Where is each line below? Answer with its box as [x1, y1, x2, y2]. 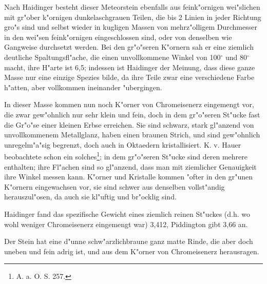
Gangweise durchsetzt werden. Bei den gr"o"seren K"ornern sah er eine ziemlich [4, 42, 254, 52]
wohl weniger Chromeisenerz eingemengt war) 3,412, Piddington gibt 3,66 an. [4, 218, 248, 229]
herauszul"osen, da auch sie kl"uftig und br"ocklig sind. [4, 191, 177, 202]
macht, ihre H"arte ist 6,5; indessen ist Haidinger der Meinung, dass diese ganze [4, 62, 255, 72]
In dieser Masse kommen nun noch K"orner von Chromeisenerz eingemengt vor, [4, 99, 254, 110]
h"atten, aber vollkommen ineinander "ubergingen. [4, 82, 162, 92]
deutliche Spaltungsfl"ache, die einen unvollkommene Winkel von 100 [4, 51, 221, 62]
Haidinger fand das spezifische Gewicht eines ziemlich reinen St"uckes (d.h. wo [4, 208, 251, 219]
